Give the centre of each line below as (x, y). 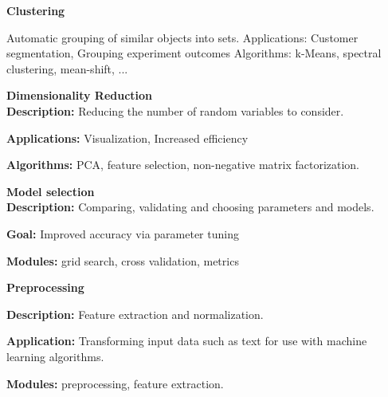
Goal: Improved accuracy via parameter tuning (123, 233)
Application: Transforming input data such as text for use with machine (187, 341)
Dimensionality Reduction (80, 95)
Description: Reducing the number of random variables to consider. (175, 110)
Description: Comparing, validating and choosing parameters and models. (190, 207)
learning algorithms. (55, 356)
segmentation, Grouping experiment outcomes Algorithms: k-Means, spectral (194, 53)
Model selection (51, 191)
